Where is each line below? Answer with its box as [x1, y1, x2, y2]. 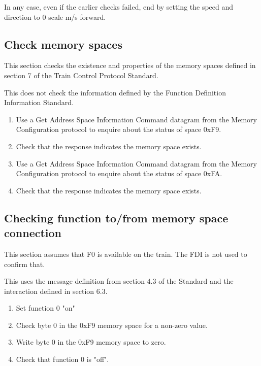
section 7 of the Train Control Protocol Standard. [4, 70, 158, 80]
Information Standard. [4, 97, 74, 108]
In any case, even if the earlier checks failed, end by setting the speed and [4, 2, 234, 12]
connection [4, 225, 62, 241]
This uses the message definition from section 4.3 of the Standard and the [4, 276, 234, 286]
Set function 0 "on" [16, 303, 75, 313]
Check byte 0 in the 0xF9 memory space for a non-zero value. [16, 319, 208, 330]
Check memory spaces [4, 36, 122, 52]
